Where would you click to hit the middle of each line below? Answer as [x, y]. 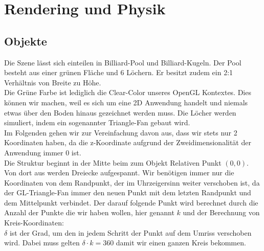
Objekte [26, 41]
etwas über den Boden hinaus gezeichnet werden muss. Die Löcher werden [120, 112]
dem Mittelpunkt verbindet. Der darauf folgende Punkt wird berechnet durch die [131, 202]
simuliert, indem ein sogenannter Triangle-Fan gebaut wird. [97, 122]
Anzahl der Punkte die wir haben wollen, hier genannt [89, 212]
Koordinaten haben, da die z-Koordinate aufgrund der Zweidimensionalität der [128, 142]
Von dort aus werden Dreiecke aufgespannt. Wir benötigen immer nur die [119, 173]
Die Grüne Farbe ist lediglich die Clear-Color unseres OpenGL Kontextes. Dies [128, 92]
